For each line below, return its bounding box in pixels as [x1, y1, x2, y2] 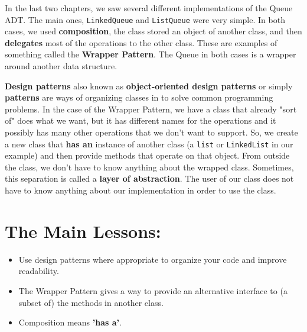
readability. [18, 265, 59, 277]
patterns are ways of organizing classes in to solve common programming [5, 91, 273, 104]
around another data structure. [5, 60, 117, 72]
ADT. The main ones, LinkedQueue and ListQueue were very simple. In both [5, 13, 285, 25]
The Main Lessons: [5, 218, 161, 243]
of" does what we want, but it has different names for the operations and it [5, 114, 276, 127]
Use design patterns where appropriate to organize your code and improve [18, 253, 287, 265]
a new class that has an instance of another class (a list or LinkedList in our [5, 137, 293, 150]
